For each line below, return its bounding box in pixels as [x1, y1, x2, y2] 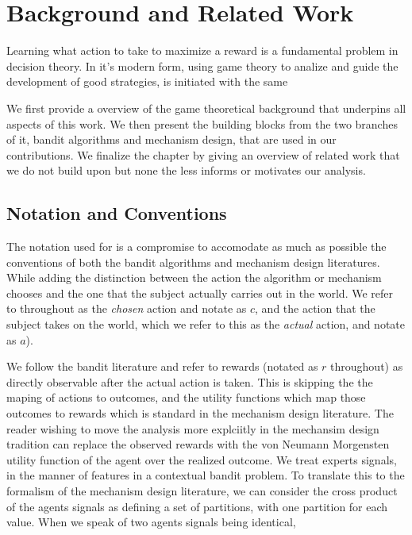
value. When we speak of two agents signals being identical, [6, 514, 296, 530]
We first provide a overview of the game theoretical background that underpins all [6, 99, 406, 116]
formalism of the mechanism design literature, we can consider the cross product [6, 482, 398, 498]
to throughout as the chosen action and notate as [6, 300, 247, 317]
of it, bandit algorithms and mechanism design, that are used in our [6, 131, 337, 148]
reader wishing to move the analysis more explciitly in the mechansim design [6, 420, 379, 437]
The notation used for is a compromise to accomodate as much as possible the [6, 238, 387, 255]
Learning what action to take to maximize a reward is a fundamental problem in [6, 42, 399, 59]
